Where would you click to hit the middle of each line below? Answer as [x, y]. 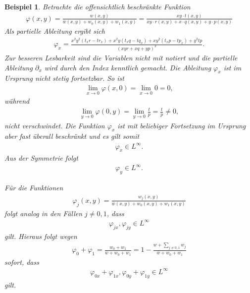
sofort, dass [22, 262]
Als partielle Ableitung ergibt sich [55, 31]
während [17, 101]
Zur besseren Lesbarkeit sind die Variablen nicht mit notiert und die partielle [121, 58]
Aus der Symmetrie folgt [41, 158]
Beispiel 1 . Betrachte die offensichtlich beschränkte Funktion [98, 6]
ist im [232, 67]
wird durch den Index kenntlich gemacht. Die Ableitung [128, 67]
